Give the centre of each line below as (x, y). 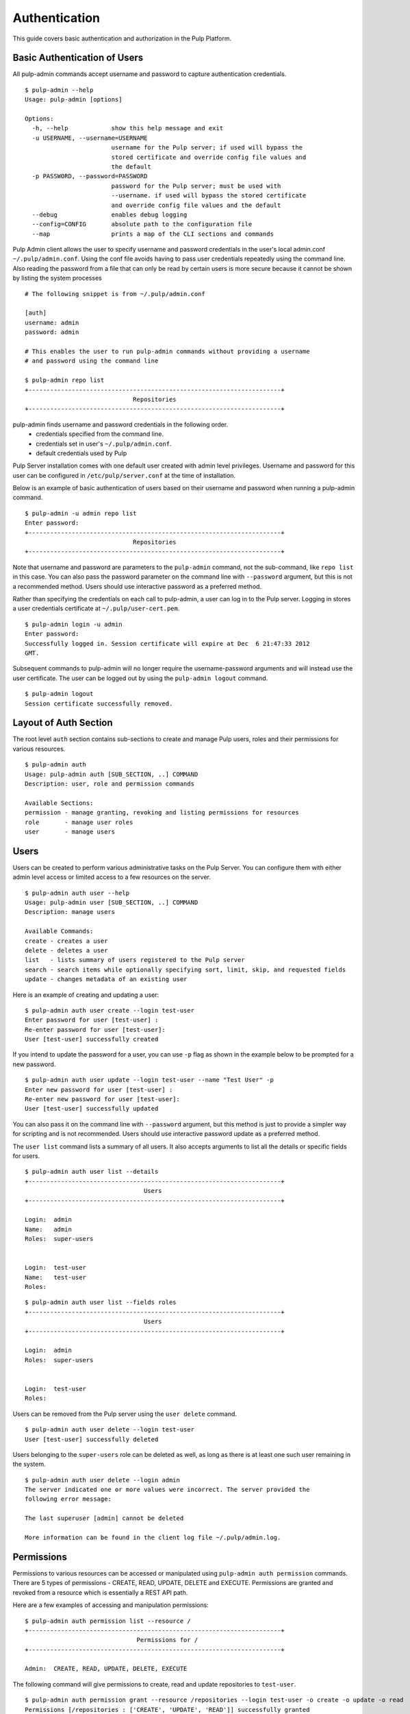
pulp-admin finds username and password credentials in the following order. (120, 424)
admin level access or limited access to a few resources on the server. (112, 877)
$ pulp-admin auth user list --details (92, 1172)
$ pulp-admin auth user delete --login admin (103, 1480)
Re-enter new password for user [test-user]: (103, 1099)
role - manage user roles (79, 822)
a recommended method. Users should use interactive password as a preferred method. (137, 586)
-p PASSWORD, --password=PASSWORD (90, 176)
